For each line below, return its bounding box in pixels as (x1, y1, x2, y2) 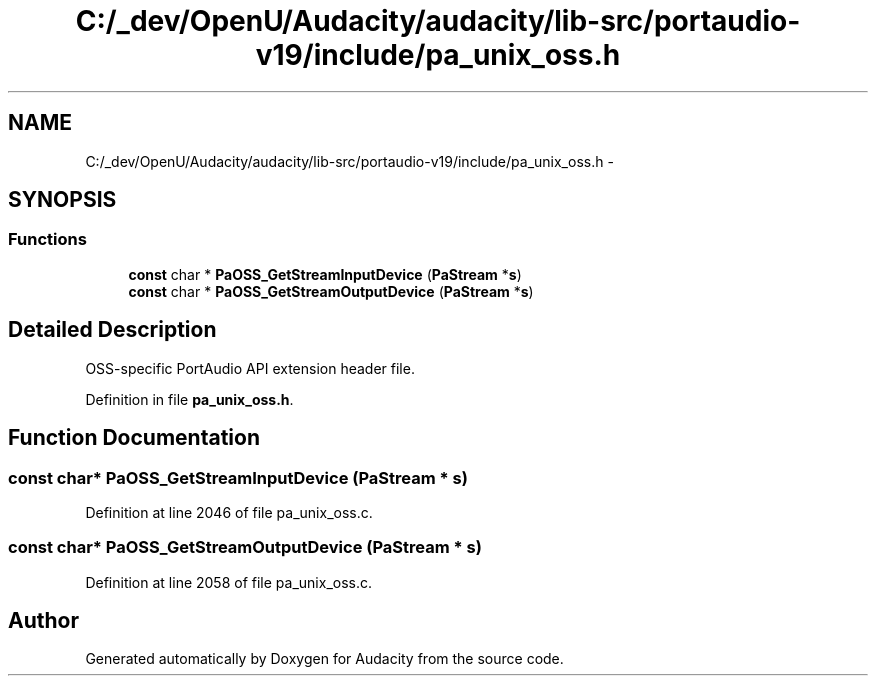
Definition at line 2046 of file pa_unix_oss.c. (85, 503, 373, 521)
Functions (8, 229, 87, 250)
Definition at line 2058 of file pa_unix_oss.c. (85, 573, 373, 591)
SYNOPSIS (8, 187, 117, 213)
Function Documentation (8, 425, 260, 451)
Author (8, 608, 79, 634)
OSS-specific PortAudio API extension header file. (85, 359, 415, 377)
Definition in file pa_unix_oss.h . (85, 390, 294, 408)
